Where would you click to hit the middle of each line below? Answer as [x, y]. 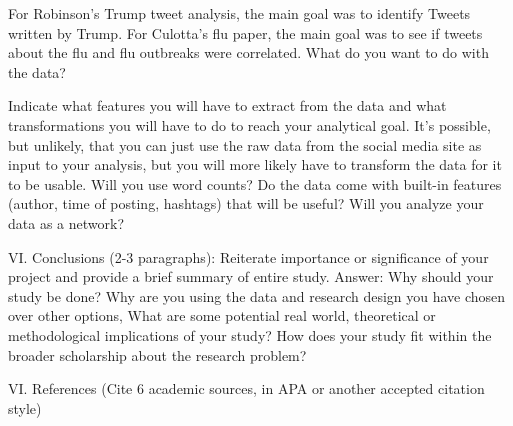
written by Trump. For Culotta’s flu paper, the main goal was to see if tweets [245, 32]
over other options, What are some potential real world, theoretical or [222, 315]
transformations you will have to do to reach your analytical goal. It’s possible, [249, 124]
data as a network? [66, 222]
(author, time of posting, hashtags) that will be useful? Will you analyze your [246, 203]
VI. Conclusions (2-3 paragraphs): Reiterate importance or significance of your [248, 256]
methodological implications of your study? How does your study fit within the [250, 334]
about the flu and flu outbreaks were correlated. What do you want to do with [248, 52]
